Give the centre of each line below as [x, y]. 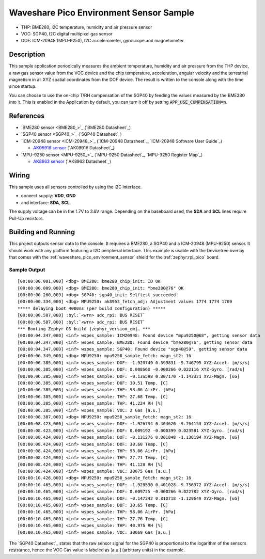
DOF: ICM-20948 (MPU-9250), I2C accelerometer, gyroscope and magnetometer [102, 41]
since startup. [23, 86]
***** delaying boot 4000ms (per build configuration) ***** [92, 308]
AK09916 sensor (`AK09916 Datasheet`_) [74, 148]
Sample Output [27, 270]
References [27, 116]
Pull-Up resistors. [26, 218]
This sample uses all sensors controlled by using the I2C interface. [75, 187]
